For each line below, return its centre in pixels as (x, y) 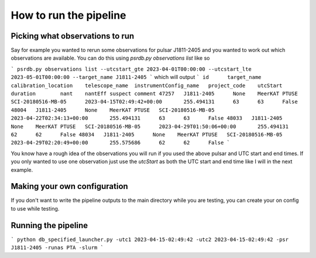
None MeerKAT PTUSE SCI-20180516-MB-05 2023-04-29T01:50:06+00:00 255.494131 (150, 126)
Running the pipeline (49, 225)
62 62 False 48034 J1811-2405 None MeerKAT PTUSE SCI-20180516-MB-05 (147, 134)
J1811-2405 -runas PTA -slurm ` (57, 248)
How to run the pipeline (68, 15)
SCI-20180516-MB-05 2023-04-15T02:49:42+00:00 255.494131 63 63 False (154, 102)
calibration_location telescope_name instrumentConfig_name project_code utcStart (147, 85)
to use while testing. (35, 208)
